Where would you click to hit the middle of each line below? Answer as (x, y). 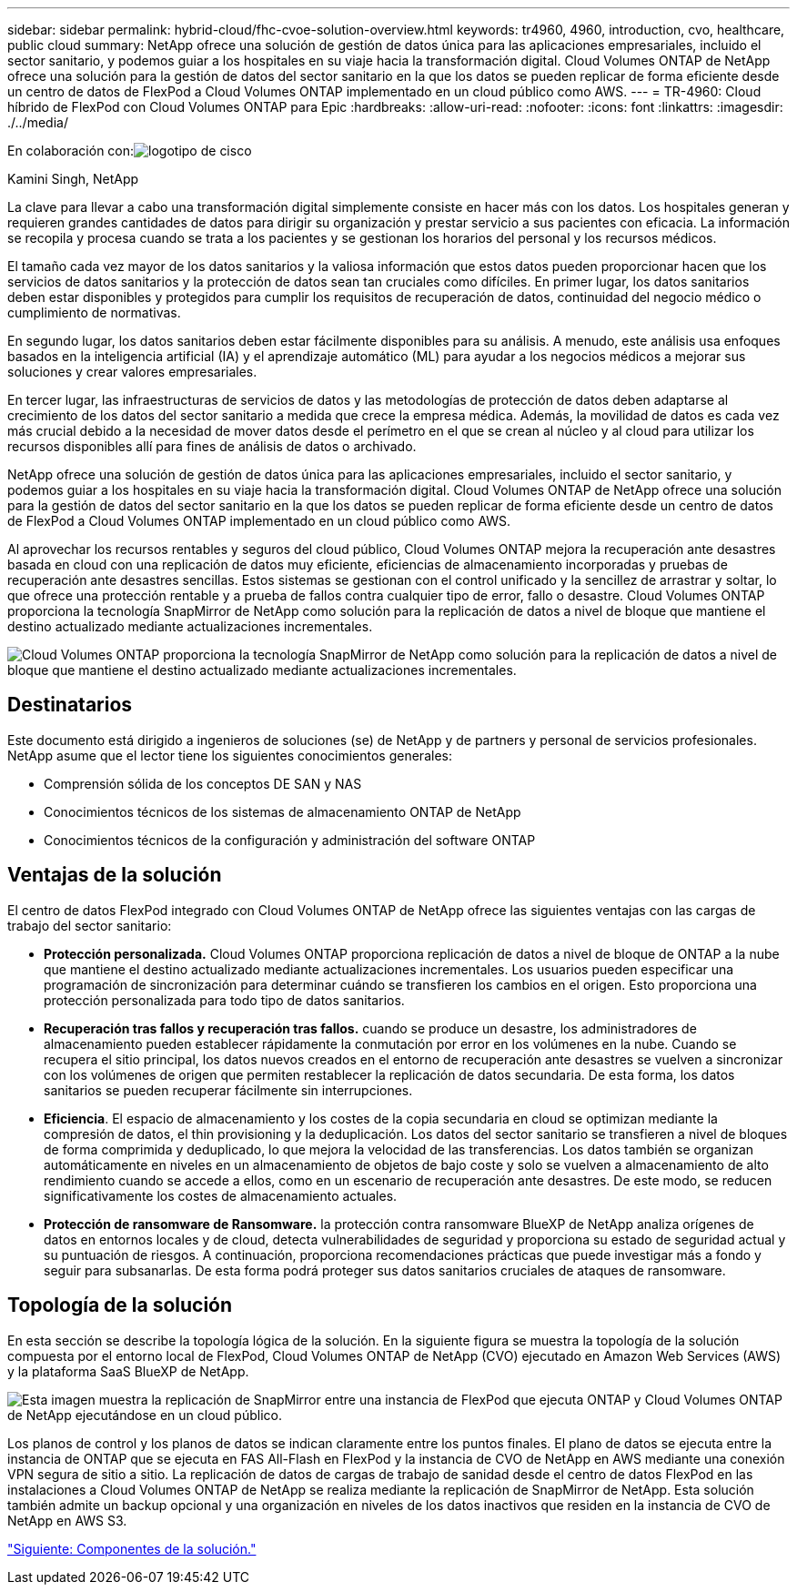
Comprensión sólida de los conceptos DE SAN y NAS (203, 783)
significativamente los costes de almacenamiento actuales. (221, 1195)
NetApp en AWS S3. (67, 1520)
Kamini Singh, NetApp (73, 179)
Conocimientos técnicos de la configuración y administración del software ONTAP (290, 840)
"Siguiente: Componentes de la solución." (132, 1548)
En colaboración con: (71, 151)
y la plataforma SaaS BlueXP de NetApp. (128, 1371)
